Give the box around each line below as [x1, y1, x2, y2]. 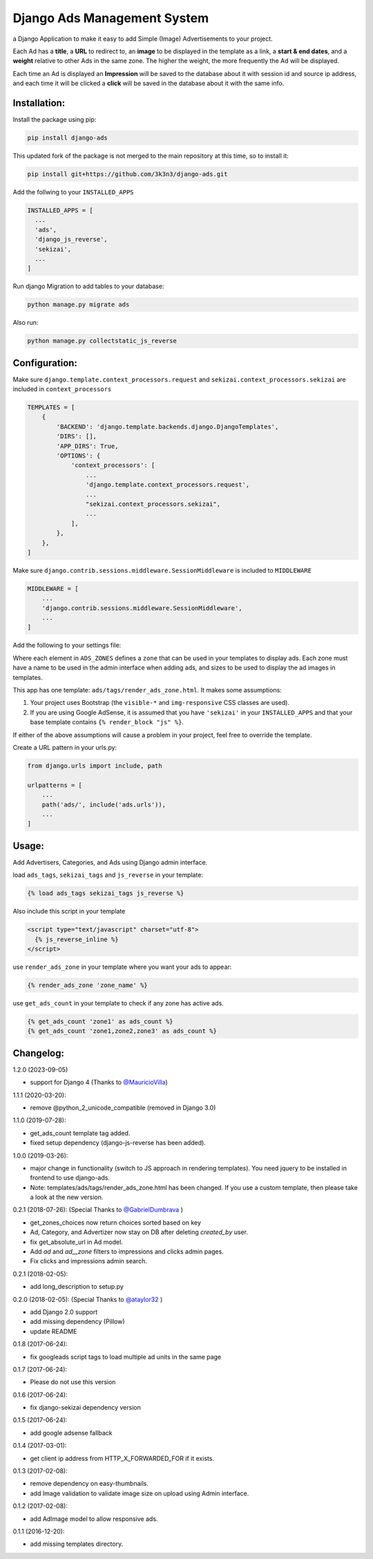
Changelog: [12, 1047, 65, 1059]
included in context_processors [12, 385, 112, 393]
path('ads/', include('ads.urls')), [41, 800, 166, 809]
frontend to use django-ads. [30, 1173, 111, 1182]
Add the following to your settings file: [12, 641, 122, 650]
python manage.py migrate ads [27, 301, 130, 309]
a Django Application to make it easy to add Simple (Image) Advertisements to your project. [12, 35, 273, 43]
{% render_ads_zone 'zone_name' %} [27, 981, 148, 989]
